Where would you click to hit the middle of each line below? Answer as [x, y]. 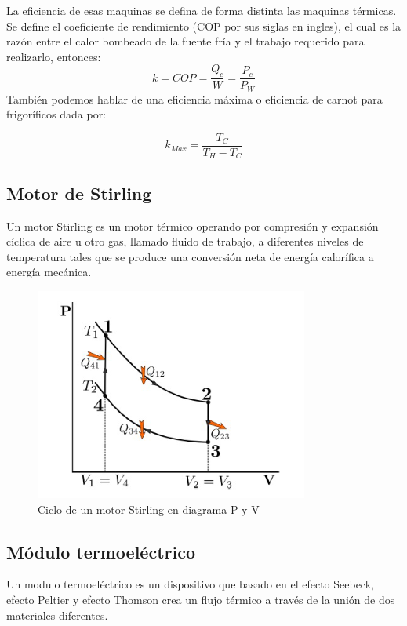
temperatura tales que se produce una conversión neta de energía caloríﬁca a [190, 256]
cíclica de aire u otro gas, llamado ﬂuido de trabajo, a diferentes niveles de [185, 241]
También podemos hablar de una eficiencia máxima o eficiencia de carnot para [194, 98]
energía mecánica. [49, 272]
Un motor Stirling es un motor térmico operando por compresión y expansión [193, 226]
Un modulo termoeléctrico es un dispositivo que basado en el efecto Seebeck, [190, 584]
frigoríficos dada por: [56, 114]
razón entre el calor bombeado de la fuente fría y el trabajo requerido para [185, 41]
